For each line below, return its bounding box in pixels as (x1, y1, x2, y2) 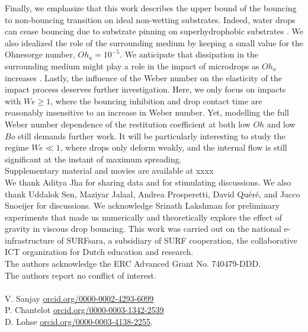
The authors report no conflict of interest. (5, 269, 156, 281)
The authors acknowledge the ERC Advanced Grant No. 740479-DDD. (5, 257, 261, 270)
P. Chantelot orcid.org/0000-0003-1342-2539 (5, 304, 164, 316)
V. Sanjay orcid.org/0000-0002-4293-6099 (5, 292, 154, 304)
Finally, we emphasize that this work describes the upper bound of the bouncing (5, 2, 297, 14)
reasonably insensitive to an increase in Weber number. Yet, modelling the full (5, 106, 289, 119)
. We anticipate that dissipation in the (120, 48, 259, 60)
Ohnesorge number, (5, 48, 75, 60)
